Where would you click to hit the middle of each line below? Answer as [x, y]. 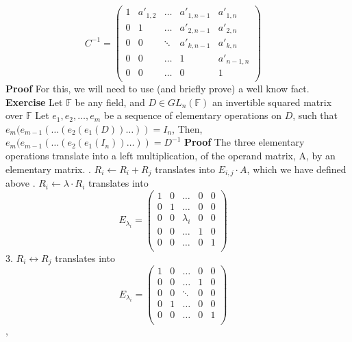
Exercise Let [34, 102]
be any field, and [110, 102]
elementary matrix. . [48, 169]
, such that [315, 115]
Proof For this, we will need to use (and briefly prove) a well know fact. [158, 89]
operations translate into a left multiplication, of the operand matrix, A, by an [171, 156]
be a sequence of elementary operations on [192, 115]
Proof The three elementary [244, 142]
